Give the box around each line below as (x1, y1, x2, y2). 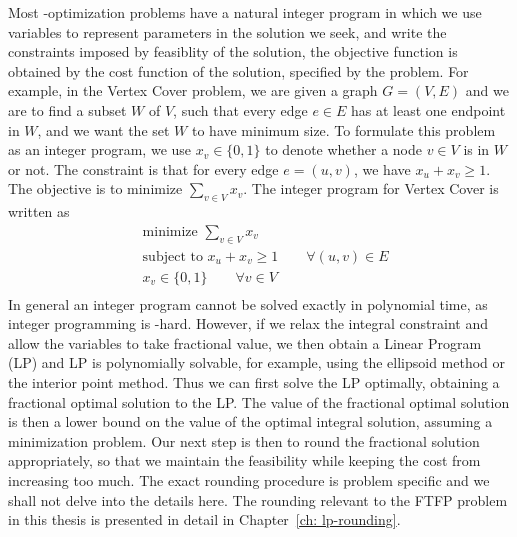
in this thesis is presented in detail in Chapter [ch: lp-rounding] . (8, 509, 401, 530)
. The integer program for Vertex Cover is (243, 178, 499, 199)
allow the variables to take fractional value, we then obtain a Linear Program (8, 332, 482, 353)
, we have (353, 158, 411, 179)
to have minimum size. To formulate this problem (191, 119, 496, 140)
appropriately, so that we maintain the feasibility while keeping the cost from (8, 450, 481, 471)
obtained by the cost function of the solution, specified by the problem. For (8, 60, 469, 81)
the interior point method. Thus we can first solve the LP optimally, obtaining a (8, 372, 500, 393)
